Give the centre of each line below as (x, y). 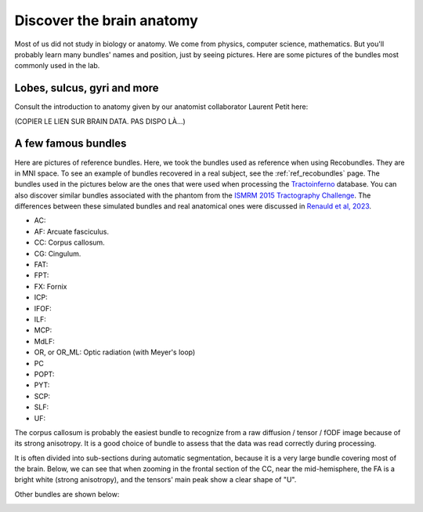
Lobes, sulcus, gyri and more (87, 88)
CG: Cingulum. (58, 253)
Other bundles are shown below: (67, 494)
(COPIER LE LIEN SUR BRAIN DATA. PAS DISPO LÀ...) (100, 121)
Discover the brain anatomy (107, 20)
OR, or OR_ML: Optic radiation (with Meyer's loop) (115, 352)
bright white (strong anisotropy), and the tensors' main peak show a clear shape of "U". (155, 480)
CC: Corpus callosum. (69, 242)
